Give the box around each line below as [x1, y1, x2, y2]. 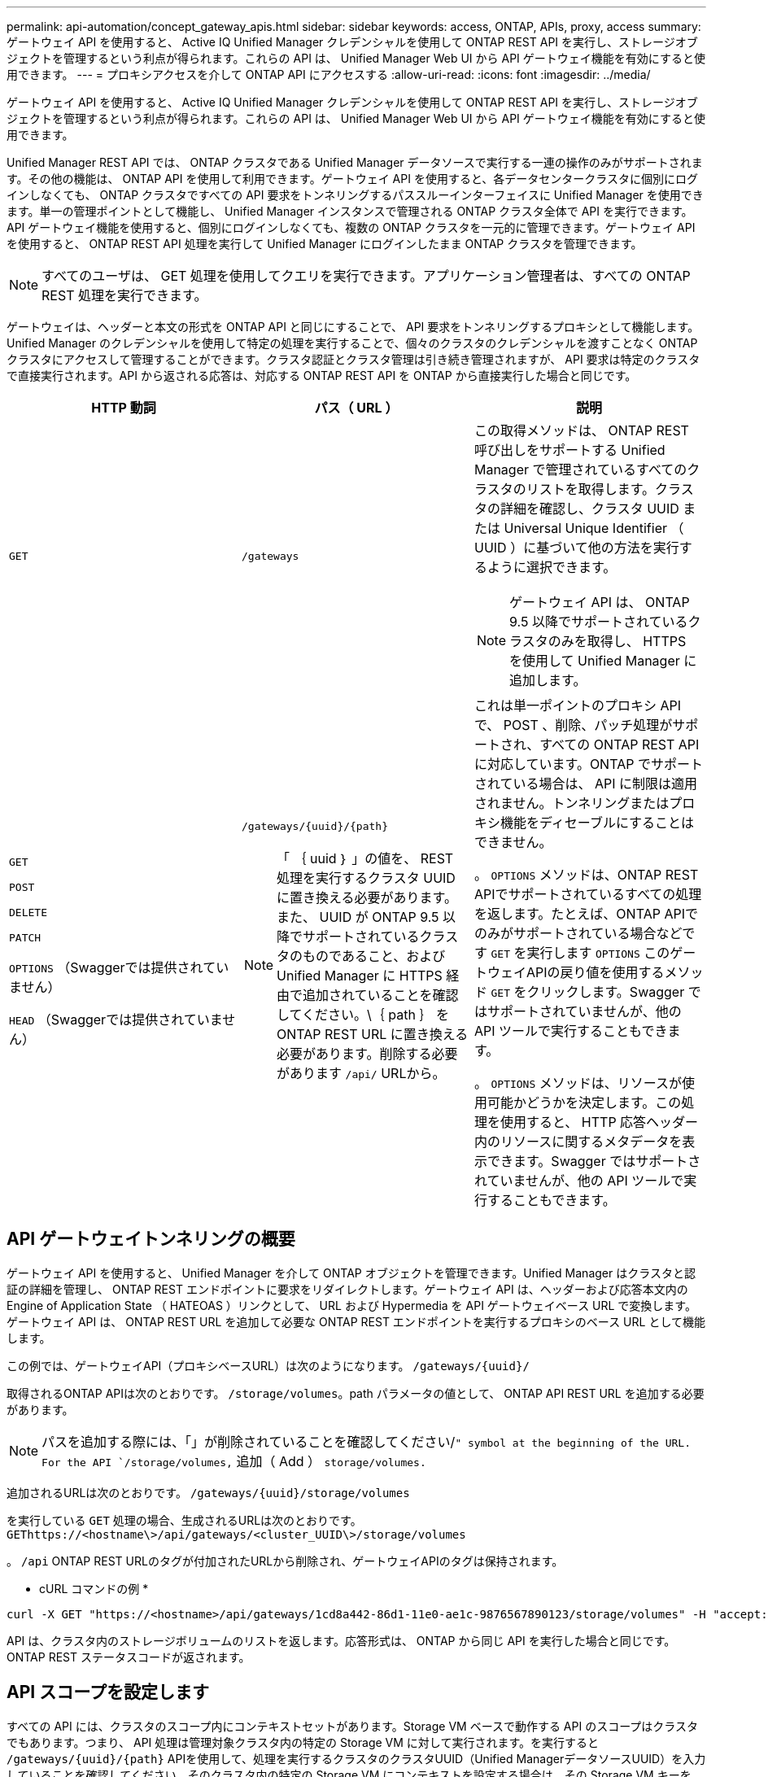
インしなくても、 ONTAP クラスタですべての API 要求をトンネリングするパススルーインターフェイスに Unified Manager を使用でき [7, 188, 704, 202]
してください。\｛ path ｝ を [277, 1006, 449, 1023]
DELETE [9, 906, 47, 919]
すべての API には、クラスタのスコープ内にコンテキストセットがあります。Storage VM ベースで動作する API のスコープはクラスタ [7, 1718, 699, 1733]
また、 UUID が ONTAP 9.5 [277, 908, 439, 925]
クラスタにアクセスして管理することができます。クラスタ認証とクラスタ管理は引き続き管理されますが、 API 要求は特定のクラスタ [7, 352, 700, 366]
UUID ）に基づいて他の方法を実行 [473, 539, 679, 556]
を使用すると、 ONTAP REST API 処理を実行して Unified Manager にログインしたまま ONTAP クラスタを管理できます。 [7, 237, 643, 251]
